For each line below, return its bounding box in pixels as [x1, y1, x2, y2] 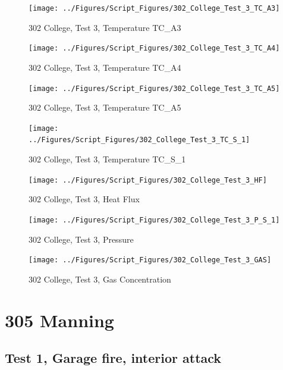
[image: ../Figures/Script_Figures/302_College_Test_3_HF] [29, 175, 267, 184]
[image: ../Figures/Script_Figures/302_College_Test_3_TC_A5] [29, 84, 280, 93]
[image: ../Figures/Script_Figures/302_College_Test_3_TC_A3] [29, 4, 280, 12]
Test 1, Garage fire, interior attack [5, 349, 222, 367]
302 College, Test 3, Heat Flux [29, 193, 140, 205]
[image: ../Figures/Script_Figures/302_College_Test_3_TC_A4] [29, 44, 280, 53]
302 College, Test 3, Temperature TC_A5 [29, 101, 181, 114]
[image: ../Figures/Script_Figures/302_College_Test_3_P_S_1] [29, 215, 280, 224]
